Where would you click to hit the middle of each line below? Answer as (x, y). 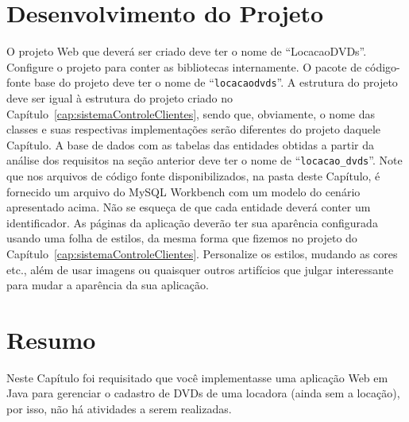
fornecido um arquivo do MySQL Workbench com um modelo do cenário (183, 191)
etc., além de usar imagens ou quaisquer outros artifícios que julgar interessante (200, 269)
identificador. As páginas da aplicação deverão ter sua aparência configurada (192, 222)
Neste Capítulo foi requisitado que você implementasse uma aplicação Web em (197, 377)
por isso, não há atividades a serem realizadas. (119, 409)
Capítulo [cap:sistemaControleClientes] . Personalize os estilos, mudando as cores (202, 253)
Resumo (51, 339)
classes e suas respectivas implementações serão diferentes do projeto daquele (194, 129)
